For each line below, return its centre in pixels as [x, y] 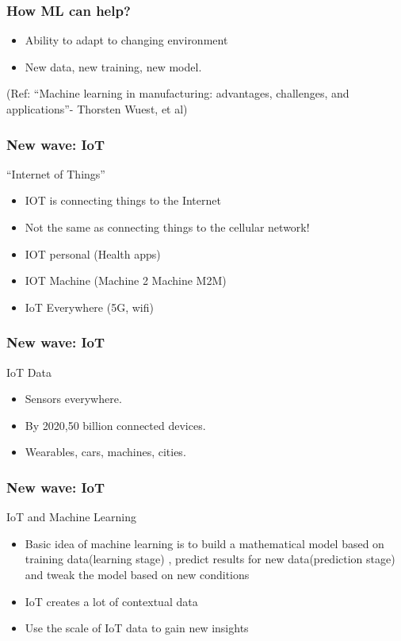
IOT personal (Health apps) [93, 253]
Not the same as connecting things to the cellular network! [167, 227]
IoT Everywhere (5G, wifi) [89, 307]
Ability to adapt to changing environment [126, 40]
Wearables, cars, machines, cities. [105, 452]
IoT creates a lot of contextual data [111, 601]
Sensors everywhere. [73, 399]
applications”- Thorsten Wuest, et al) [97, 109]
